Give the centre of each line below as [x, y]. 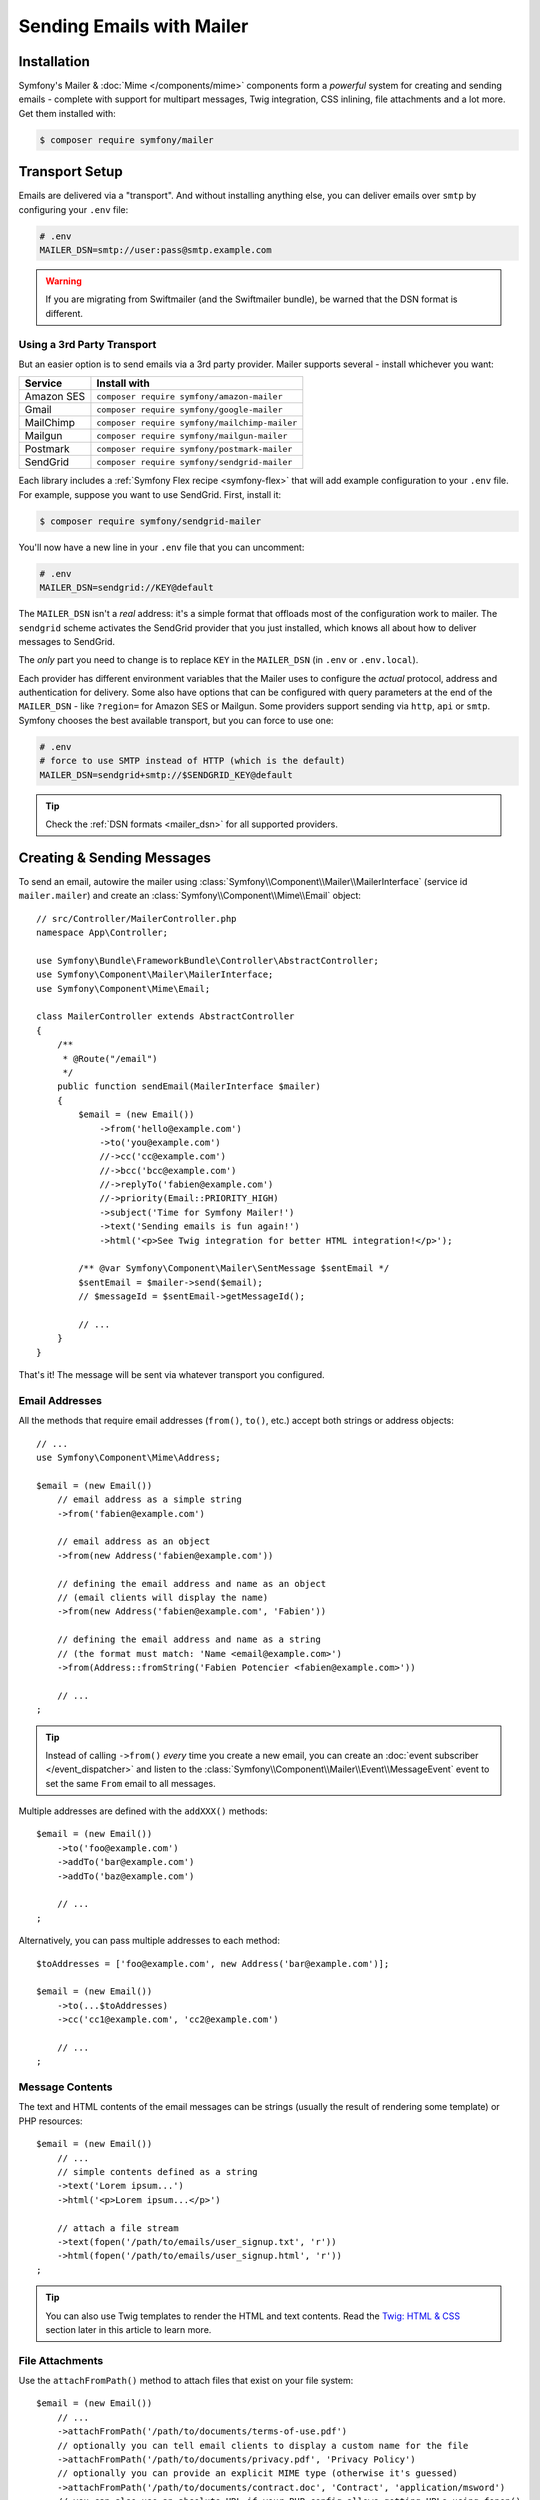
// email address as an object [133, 1541]
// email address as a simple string [149, 1499]
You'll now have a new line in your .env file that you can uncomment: [161, 547]
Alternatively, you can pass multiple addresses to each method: [149, 1941]
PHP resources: [51, 2121]
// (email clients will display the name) [162, 1597]
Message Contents [65, 2087]
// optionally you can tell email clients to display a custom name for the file [262, 2445]
